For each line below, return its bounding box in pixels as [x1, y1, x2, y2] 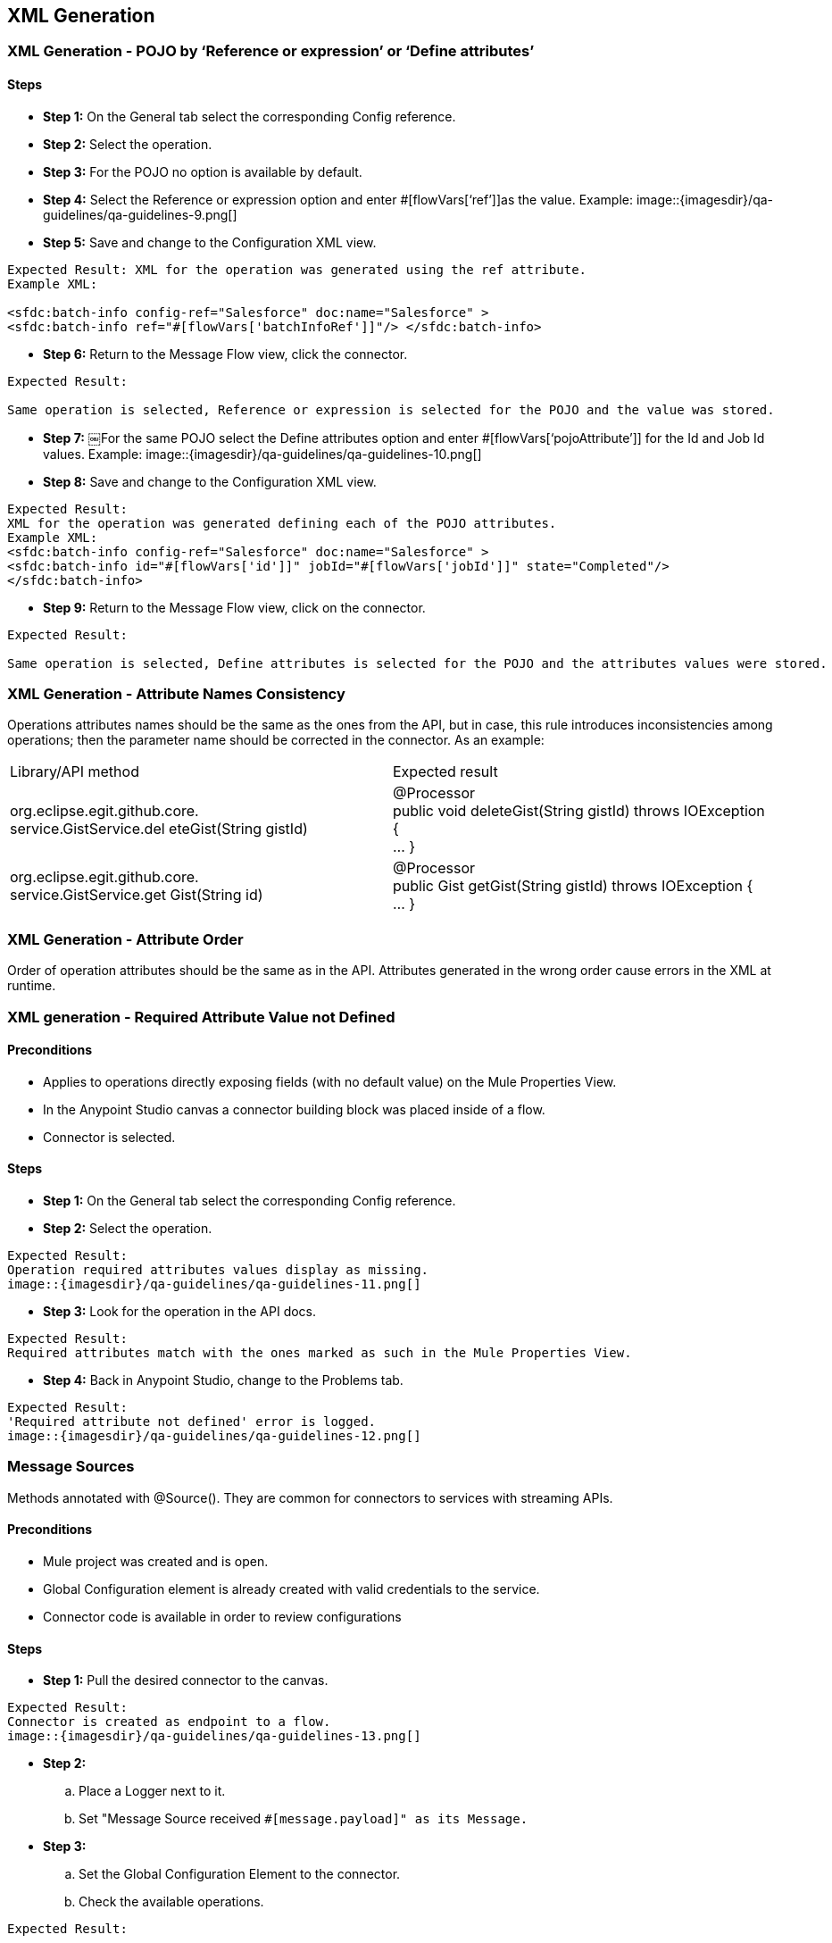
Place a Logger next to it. [79, 1783, 226, 1799]
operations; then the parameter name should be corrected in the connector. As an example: [7, 732, 545, 748]
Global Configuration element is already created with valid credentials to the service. [43, 1580, 540, 1597]
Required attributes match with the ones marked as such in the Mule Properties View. [7, 1345, 632, 1360]
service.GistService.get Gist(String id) [10, 886, 263, 905]
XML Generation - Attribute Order [7, 930, 244, 948]
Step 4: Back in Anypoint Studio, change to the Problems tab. [43, 1372, 404, 1388]
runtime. [7, 978, 56, 994]
